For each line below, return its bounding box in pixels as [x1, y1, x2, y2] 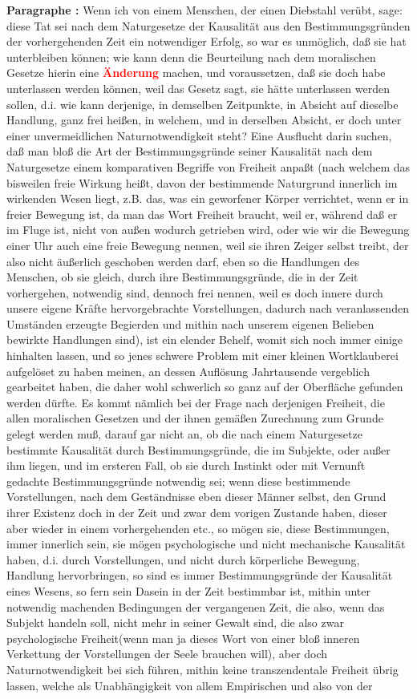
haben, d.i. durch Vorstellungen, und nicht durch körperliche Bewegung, [6, 551, 360, 568]
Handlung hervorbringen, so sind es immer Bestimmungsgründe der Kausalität [6, 567, 393, 584]
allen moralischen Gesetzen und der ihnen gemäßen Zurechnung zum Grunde [6, 410, 383, 426]
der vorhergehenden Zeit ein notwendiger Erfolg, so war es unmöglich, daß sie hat [6, 33, 407, 50]
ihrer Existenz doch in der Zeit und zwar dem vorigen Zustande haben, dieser [6, 504, 387, 520]
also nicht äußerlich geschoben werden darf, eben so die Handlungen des [6, 253, 360, 269]
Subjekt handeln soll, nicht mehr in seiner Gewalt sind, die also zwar [6, 614, 344, 631]
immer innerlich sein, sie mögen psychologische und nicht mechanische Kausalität [6, 535, 406, 552]
